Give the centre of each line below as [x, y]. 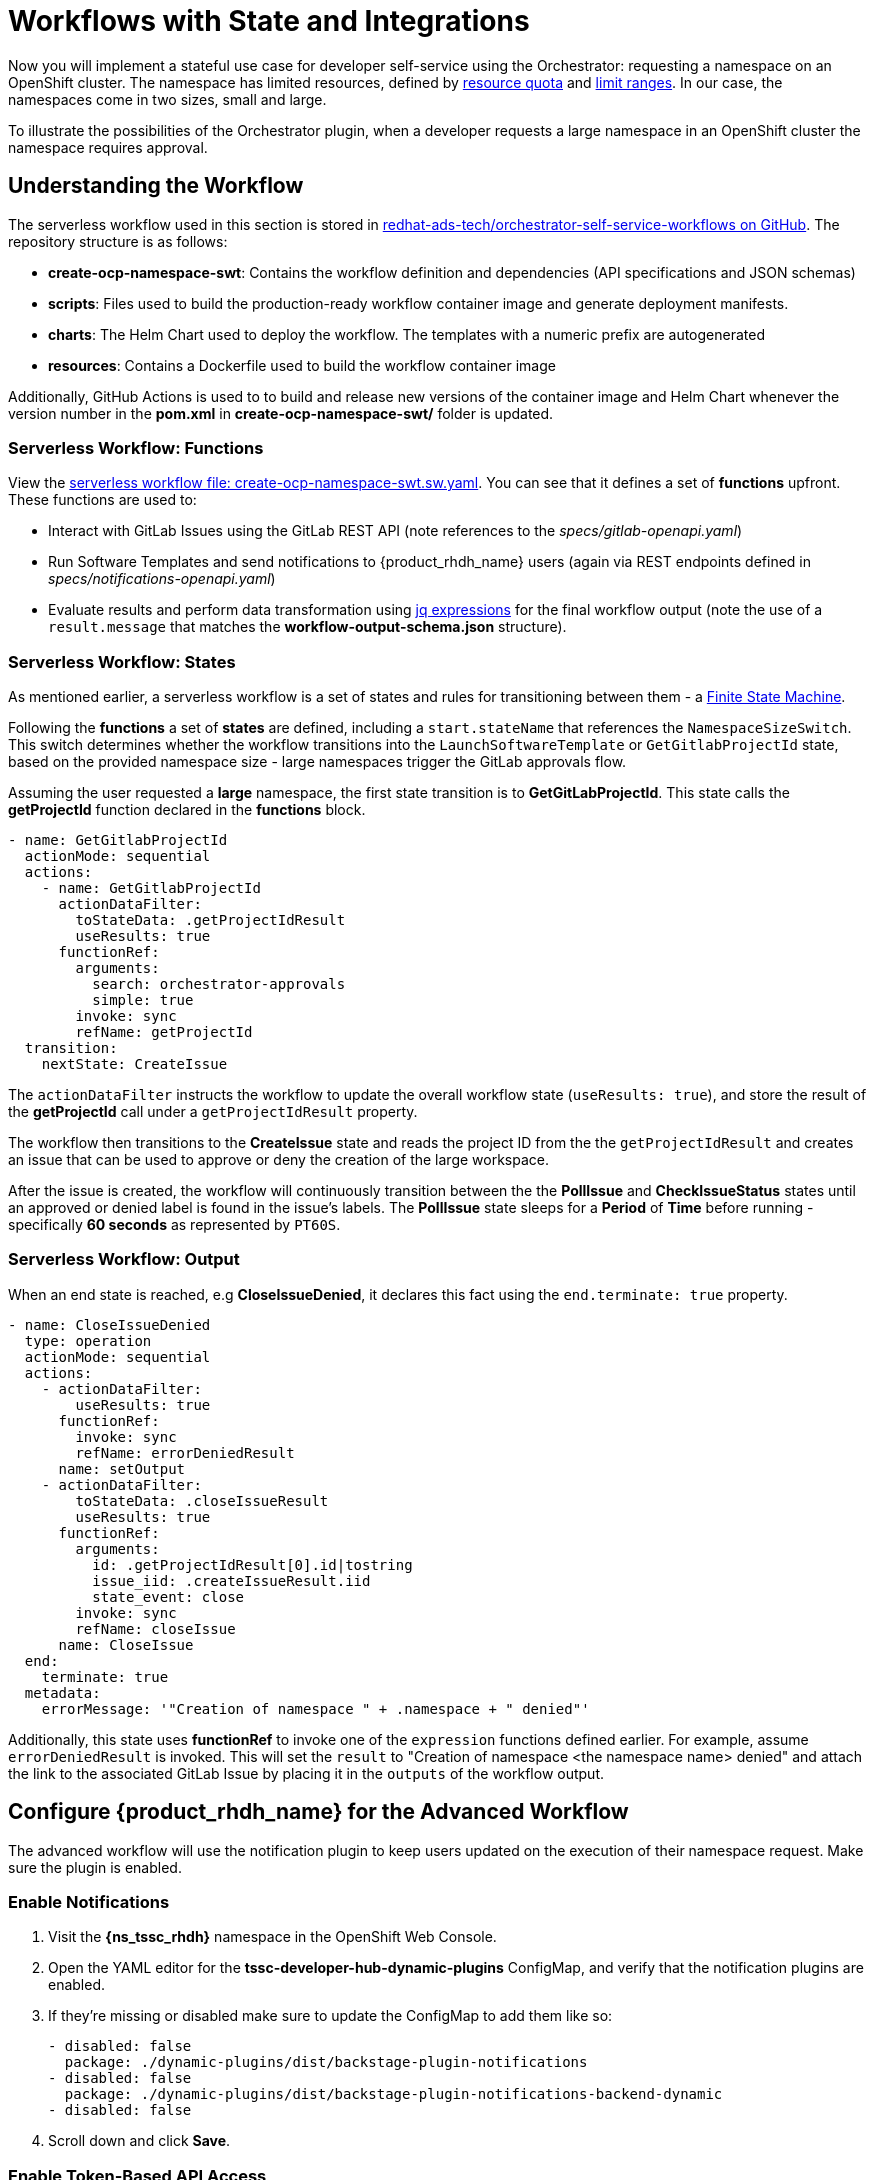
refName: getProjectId [164, 1032]
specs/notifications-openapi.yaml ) [162, 579]
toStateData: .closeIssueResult [202, 1500]
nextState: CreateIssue [134, 1064]
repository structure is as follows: [118, 241]
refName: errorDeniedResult [185, 1452]
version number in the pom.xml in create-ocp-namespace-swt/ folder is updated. [281, 413]
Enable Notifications [89, 1902]
